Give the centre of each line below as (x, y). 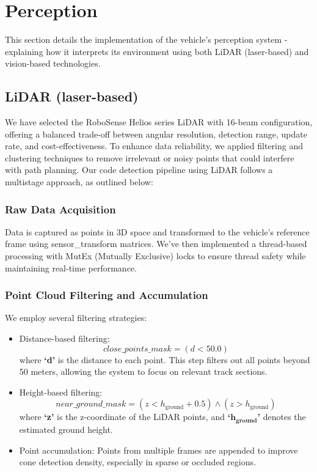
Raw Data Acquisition (60, 209)
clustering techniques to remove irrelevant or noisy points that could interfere (150, 157)
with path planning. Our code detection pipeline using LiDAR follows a (139, 170)
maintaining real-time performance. (71, 267)
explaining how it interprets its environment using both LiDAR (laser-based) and (157, 51)
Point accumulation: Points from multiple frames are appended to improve (158, 450)
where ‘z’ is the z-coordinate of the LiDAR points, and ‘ (125, 417)
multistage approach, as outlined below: (79, 182)
